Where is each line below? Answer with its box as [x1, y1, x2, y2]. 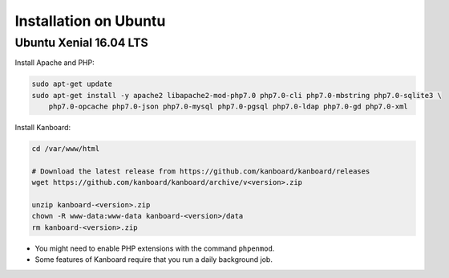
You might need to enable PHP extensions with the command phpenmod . [34, 243, 275, 253]
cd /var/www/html [31, 145, 100, 153]
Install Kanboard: [14, 123, 71, 133]
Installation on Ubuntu [14, 12, 166, 30]
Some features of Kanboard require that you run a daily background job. [34, 255, 273, 264]
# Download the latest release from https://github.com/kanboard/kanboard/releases [31, 166, 370, 176]
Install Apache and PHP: [14, 58, 95, 67]
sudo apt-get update [31, 80, 112, 88]
